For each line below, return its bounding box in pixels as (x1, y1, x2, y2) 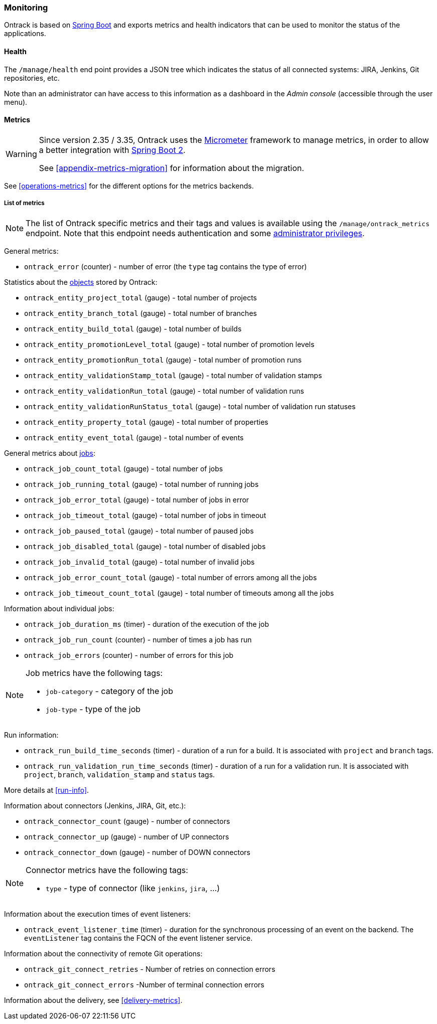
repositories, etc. (4, 73, 60, 82)
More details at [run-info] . (4, 785, 89, 794)
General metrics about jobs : (4, 448, 96, 457)
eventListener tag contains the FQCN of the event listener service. (24, 933, 253, 942)
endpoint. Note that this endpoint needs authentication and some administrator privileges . (26, 228, 365, 238)
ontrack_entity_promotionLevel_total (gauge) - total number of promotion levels (24, 339, 315, 349)
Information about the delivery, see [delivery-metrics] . (4, 995, 183, 1004)
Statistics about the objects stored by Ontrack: (4, 277, 158, 286)
